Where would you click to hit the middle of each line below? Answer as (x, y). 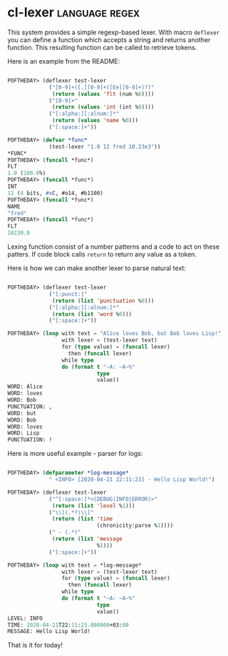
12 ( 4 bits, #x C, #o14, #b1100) (55, 193)
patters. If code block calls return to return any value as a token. (102, 254)
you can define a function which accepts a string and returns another (109, 39)
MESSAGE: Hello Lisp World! (49, 632)
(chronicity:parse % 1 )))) (135, 526)
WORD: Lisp (24, 433)
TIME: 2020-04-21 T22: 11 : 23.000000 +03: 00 (68, 625)
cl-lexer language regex (74, 13)
